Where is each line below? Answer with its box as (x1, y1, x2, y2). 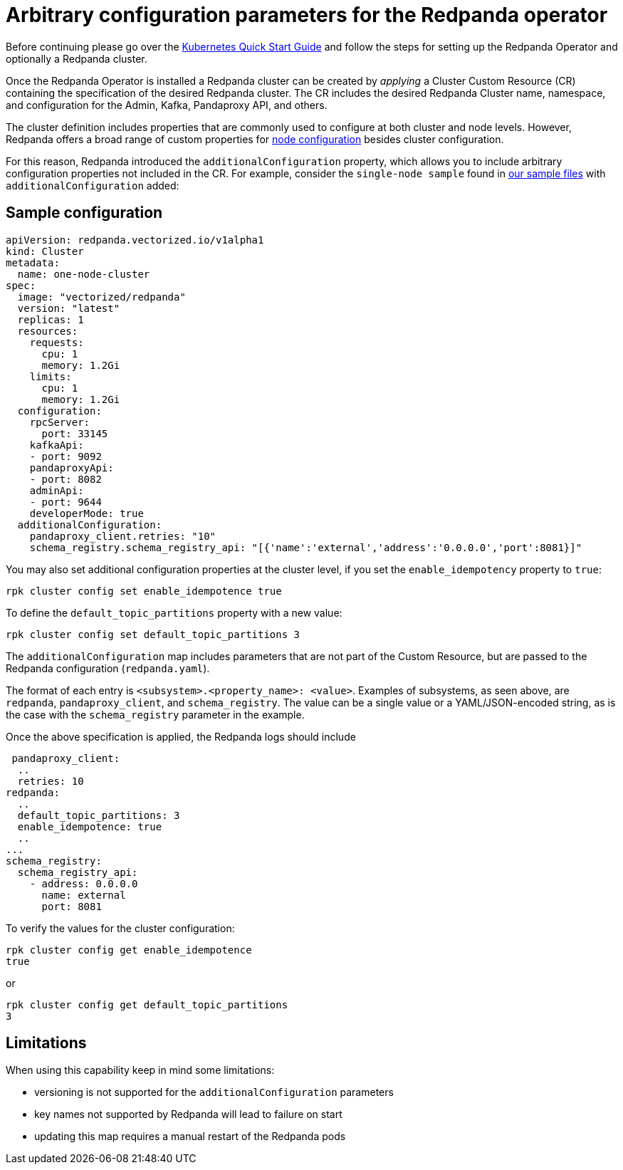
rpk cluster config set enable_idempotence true (6, 585, 282, 597)
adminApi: (29, 484, 84, 496)
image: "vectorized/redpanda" (17, 291, 186, 303)
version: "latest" (17, 302, 120, 314)
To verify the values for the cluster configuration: (6, 921, 235, 934)
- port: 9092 (29, 450, 102, 462)
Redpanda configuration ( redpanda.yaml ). (6, 662, 210, 674)
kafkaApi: (29, 439, 84, 451)
